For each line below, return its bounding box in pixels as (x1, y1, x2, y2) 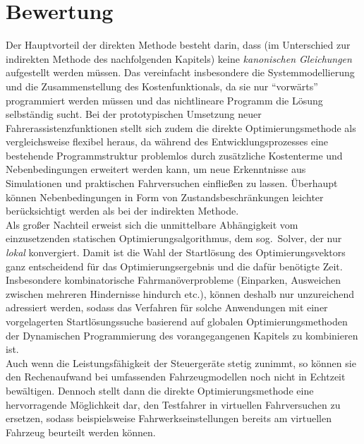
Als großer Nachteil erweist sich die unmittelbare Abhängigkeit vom (6, 217, 298, 232)
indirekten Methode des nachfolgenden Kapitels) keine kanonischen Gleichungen (6, 51, 352, 66)
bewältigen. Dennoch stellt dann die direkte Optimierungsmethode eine (6, 383, 314, 397)
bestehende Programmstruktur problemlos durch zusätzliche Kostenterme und (6, 148, 343, 162)
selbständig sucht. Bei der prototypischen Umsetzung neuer (6, 107, 262, 121)
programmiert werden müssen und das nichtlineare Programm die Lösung (6, 92, 323, 107)
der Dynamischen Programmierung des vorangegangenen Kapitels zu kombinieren (6, 328, 358, 342)
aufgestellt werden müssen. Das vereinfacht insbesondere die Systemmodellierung (6, 65, 355, 80)
